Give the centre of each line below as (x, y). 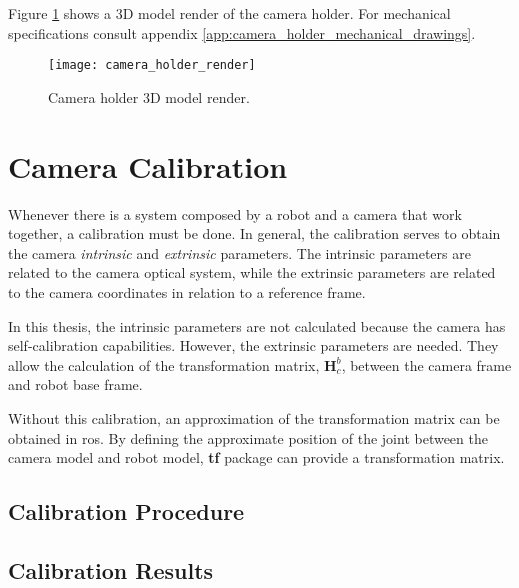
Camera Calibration (148, 165)
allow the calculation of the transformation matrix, (164, 364)
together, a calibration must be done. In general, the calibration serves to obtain (254, 233)
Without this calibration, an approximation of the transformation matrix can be (254, 417)
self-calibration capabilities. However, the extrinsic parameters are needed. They (253, 345)
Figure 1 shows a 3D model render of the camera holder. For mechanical (229, 13)
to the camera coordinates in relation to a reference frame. (187, 291)
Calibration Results (111, 569)
